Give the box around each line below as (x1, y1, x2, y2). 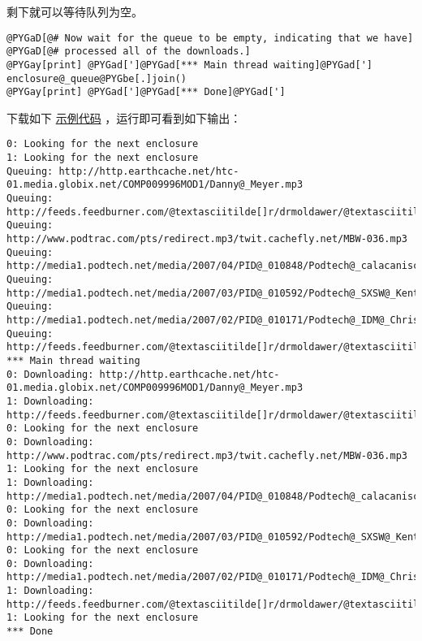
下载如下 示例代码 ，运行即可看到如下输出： (6, 109, 242, 126)
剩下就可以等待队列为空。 (6, 3, 143, 19)
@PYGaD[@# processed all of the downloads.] (6, 45, 251, 58)
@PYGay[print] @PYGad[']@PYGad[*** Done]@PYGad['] (6, 86, 286, 98)
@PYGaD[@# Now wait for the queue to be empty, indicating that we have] (6, 32, 414, 44)
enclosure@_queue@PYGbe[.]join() (6, 72, 187, 84)
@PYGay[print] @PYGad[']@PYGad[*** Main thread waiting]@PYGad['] (6, 58, 373, 71)
